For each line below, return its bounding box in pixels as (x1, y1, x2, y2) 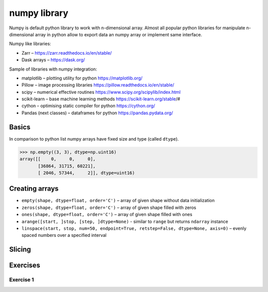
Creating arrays (9, 184, 59, 193)
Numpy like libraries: (9, 41, 52, 47)
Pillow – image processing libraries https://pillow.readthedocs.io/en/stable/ (21, 82, 175, 88)
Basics (9, 123, 31, 131)
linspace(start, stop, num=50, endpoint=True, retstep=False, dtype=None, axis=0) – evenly (21, 225, 247, 231)
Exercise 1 (9, 276, 34, 283)
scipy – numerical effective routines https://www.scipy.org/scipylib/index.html (21, 89, 181, 95)
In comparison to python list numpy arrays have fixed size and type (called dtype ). (9, 136, 179, 142)
